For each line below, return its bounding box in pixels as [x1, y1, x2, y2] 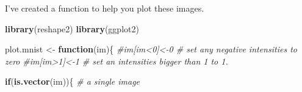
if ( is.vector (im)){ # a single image [5, 75, 140, 88]
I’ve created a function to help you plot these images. [5, 2, 204, 14]
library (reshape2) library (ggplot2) [5, 22, 139, 35]
